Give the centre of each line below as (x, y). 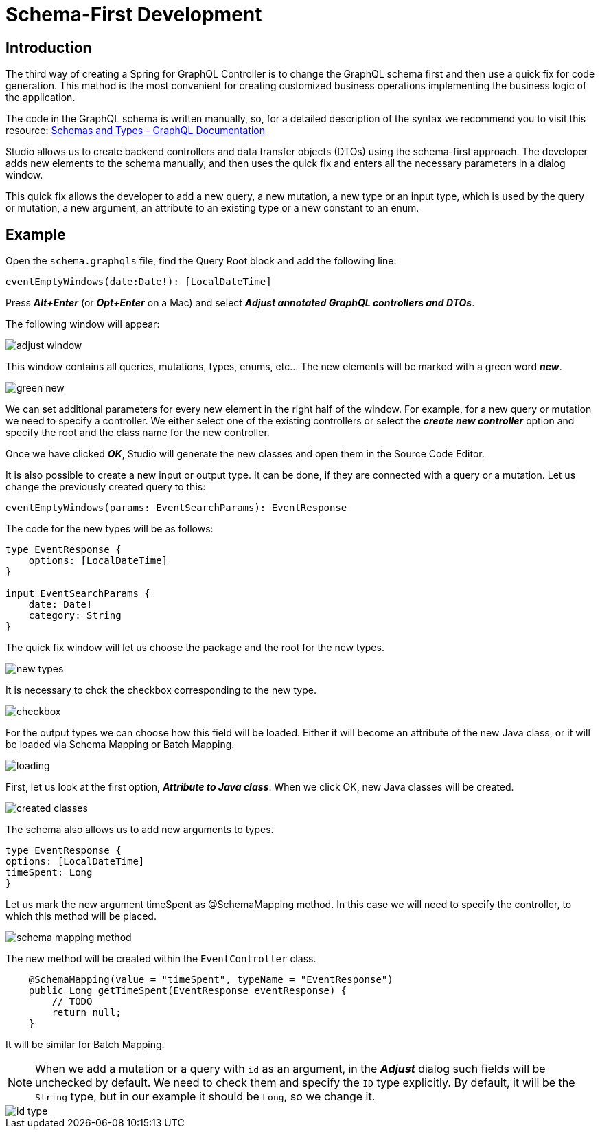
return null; (86, 1013)
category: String (75, 616)
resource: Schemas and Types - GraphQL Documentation (136, 131)
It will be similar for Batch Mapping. (85, 1045)
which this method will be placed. (81, 916)
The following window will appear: (83, 324)
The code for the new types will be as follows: (109, 529)
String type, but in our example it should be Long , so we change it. (205, 1097)
